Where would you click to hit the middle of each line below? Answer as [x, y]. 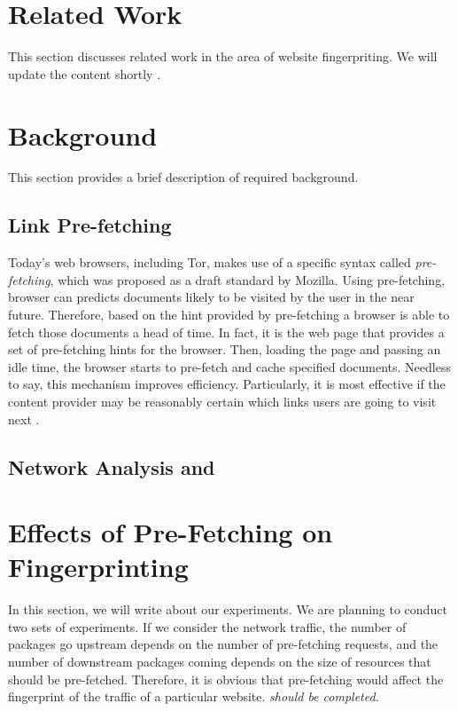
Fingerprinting [98, 567]
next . [24, 419]
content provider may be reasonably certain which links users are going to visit [222, 401]
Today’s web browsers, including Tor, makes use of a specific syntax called [210, 262]
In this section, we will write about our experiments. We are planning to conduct [228, 609]
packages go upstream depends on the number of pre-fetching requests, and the [223, 644]
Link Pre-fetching [90, 225]
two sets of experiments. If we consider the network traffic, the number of [207, 626]
